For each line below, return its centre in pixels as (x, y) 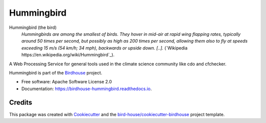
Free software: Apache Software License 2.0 (67, 82)
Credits (21, 103)
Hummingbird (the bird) (33, 27)
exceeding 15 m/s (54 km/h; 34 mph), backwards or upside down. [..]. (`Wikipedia (104, 48)
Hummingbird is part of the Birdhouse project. (56, 73)
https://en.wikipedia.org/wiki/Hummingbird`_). (68, 55)
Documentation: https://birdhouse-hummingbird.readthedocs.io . (87, 89)
